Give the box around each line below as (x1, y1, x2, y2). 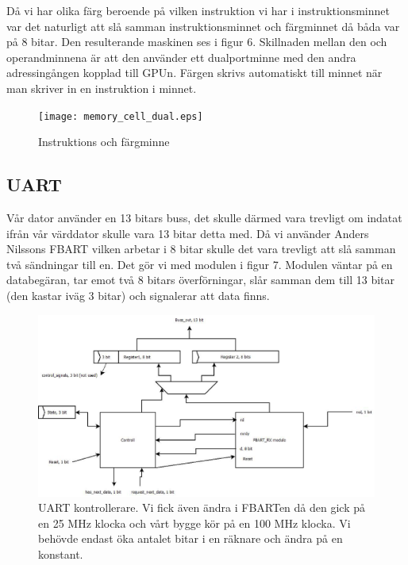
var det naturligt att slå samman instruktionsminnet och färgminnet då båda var (6, 17, 400, 34)
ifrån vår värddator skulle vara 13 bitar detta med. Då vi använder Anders (6, 225, 369, 241)
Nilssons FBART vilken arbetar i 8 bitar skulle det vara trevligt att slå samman (6, 240, 396, 257)
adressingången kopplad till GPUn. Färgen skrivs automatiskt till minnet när (6, 64, 383, 81)
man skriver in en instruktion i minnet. (6, 79, 197, 96)
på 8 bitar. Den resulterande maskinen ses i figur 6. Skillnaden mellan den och (6, 33, 387, 50)
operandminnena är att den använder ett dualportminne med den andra (6, 48, 356, 65)
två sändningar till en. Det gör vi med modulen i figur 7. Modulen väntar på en (6, 256, 393, 272)
